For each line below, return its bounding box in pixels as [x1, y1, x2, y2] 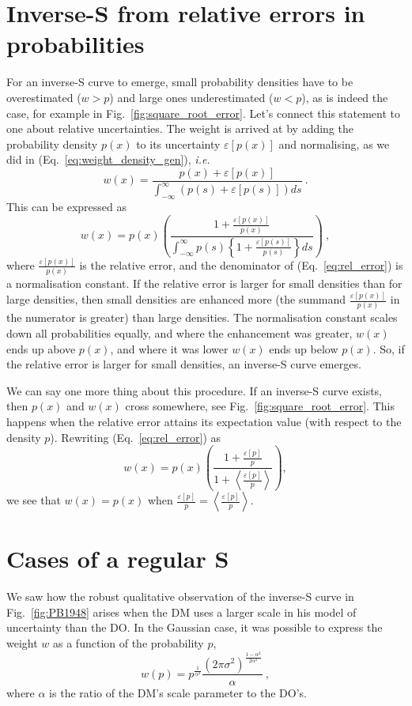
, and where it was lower [110, 340, 229, 357]
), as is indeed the [301, 89, 388, 105]
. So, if [372, 340, 405, 357]
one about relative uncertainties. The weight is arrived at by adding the [6, 120, 353, 137]
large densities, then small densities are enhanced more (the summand [6, 291, 346, 308]
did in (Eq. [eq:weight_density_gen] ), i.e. [6, 151, 210, 168]
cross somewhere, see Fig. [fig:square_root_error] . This [125, 398, 395, 414]
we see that [6, 492, 61, 508]
